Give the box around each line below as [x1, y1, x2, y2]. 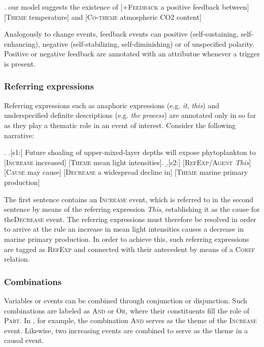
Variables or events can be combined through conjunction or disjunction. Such [4, 295, 247, 305]
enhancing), [4, 38, 40, 49]
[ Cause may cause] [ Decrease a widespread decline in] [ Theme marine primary [4, 167, 248, 177]
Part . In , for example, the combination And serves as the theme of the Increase [4, 315, 257, 326]
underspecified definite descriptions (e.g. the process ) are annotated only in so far [4, 110, 256, 120]
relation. [4, 254, 30, 264]
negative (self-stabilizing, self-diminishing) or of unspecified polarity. [42, 38, 254, 49]
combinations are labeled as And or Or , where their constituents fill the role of [4, 305, 250, 316]
